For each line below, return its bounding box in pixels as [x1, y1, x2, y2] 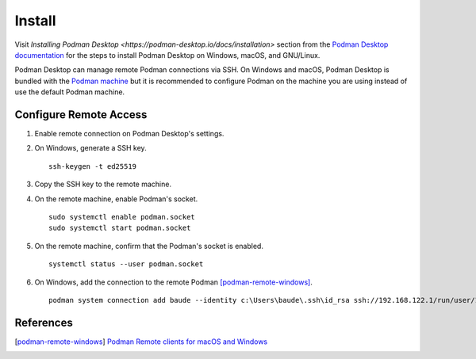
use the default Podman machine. [14, 87, 125, 97]
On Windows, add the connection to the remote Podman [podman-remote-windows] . [34, 277, 313, 287]
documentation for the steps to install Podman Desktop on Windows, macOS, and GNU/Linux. [14, 50, 321, 59]
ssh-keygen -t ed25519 [48, 162, 137, 170]
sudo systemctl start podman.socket [48, 223, 191, 233]
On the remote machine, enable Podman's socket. [34, 194, 198, 204]
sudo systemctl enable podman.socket [48, 212, 196, 221]
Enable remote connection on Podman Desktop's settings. [34, 129, 225, 139]
